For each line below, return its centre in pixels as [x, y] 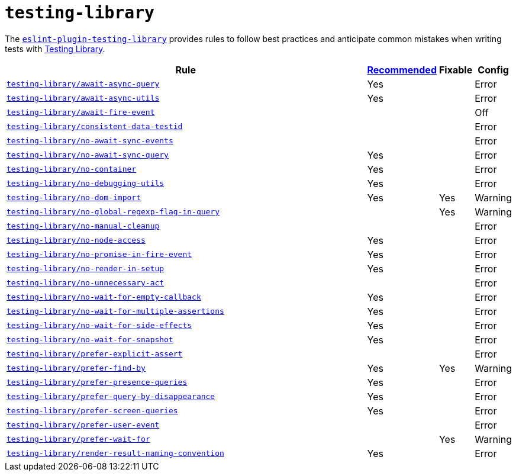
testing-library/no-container [72, 169]
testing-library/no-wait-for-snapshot [90, 340]
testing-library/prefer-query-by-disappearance [111, 397]
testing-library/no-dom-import [74, 198]
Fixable [456, 70]
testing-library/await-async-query [83, 84]
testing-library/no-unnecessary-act [86, 283]
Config [493, 70]
